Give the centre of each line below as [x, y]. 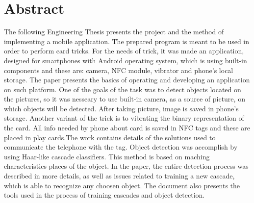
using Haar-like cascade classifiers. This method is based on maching [107, 156]
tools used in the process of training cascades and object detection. [104, 195]
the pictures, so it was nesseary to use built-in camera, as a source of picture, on [125, 99]
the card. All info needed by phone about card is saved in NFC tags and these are [127, 128]
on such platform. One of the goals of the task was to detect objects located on [123, 89]
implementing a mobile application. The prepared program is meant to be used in [127, 41]
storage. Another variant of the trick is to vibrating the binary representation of [124, 118]
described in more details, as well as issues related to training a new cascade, [119, 176]
